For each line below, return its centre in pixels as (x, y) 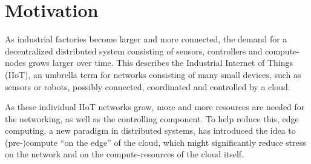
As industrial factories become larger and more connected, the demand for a (146, 39)
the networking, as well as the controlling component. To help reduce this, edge (152, 118)
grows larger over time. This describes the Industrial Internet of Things (161, 63)
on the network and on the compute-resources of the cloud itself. (125, 154)
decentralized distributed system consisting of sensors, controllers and (134, 51)
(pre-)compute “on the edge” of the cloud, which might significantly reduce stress (155, 142)
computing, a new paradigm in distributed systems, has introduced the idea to (150, 130)
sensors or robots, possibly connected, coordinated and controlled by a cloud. (148, 86)
